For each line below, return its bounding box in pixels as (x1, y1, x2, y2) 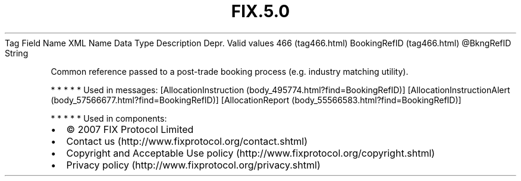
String (5, 47, 29, 58)
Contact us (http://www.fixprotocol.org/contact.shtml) (66, 135, 308, 147)
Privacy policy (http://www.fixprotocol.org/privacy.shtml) (66, 158, 321, 171)
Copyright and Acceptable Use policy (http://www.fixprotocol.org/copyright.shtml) (66, 147, 435, 159)
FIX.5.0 (231, 1, 290, 21)
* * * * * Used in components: (51, 113, 167, 123)
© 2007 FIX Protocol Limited (66, 123, 194, 135)
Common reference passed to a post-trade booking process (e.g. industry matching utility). (51, 66, 409, 77)
